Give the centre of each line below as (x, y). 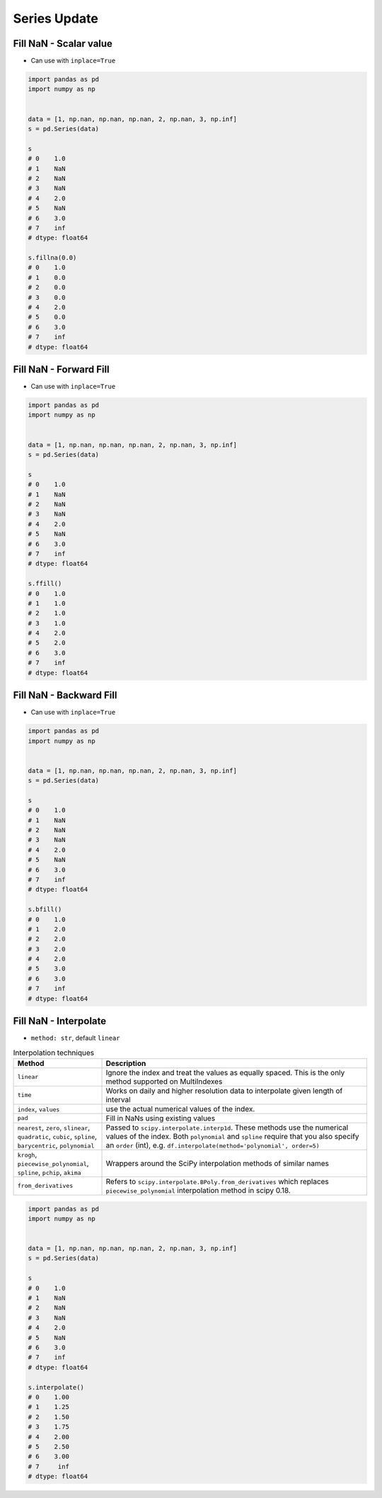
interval (118, 1099)
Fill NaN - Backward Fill (65, 695)
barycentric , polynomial (56, 1145)
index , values (39, 1108)
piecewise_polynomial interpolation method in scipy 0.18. (198, 1190)
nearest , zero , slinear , (54, 1128)
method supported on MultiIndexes (164, 1082)
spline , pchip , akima (49, 1172)
